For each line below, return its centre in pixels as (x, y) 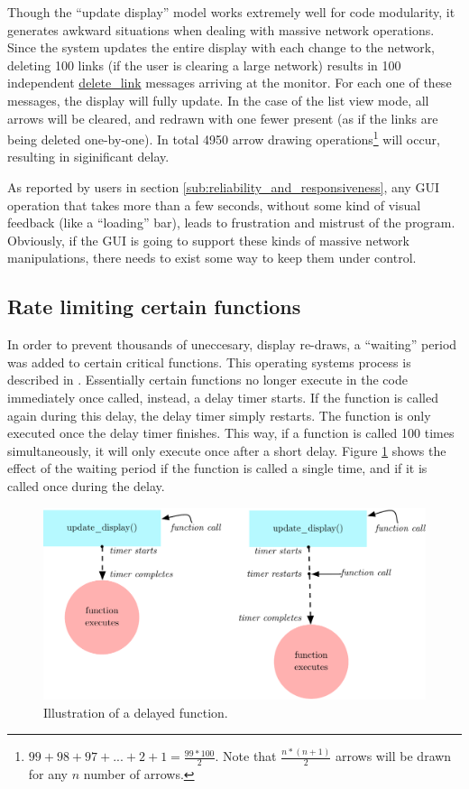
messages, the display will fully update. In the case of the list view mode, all (218, 100)
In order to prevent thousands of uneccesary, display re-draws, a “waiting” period (232, 344)
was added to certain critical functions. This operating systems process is (209, 362)
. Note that (246, 756)
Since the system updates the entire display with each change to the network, (221, 47)
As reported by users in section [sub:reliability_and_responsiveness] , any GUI (223, 187)
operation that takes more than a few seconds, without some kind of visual (214, 204)
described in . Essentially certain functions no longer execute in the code (207, 380)
